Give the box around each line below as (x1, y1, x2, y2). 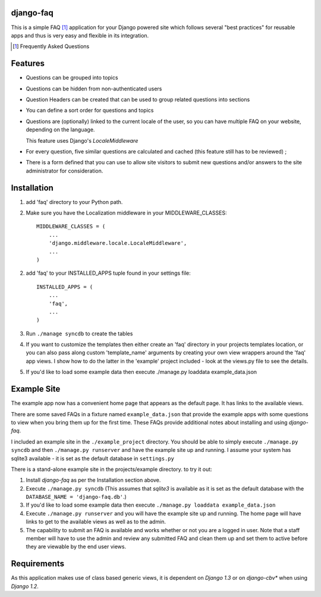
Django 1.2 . (11, 583, 39, 590)
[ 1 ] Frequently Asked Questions (12, 43, 90, 50)
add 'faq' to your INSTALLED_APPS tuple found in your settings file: (26, 269, 191, 276)
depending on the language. (26, 126, 95, 133)
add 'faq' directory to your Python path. (26, 198, 123, 205)
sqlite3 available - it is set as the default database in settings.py (11, 455, 175, 462)
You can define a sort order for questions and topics (26, 107, 154, 114)
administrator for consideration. (26, 167, 103, 174)
